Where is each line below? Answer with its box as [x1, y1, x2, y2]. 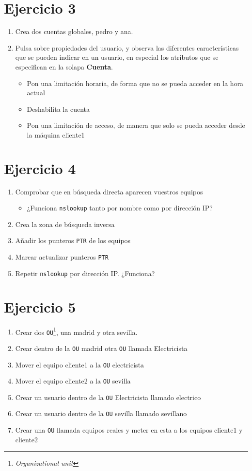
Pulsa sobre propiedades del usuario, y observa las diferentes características [15, 42, 239, 52]
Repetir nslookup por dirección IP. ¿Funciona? [15, 268, 155, 278]
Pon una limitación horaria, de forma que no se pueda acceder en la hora [27, 78, 244, 88]
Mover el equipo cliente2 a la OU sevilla [15, 376, 131, 386]
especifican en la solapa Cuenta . [15, 61, 113, 71]
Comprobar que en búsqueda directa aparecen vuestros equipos [15, 186, 203, 196]
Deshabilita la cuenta [27, 104, 90, 114]
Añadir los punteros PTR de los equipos [15, 235, 131, 245]
